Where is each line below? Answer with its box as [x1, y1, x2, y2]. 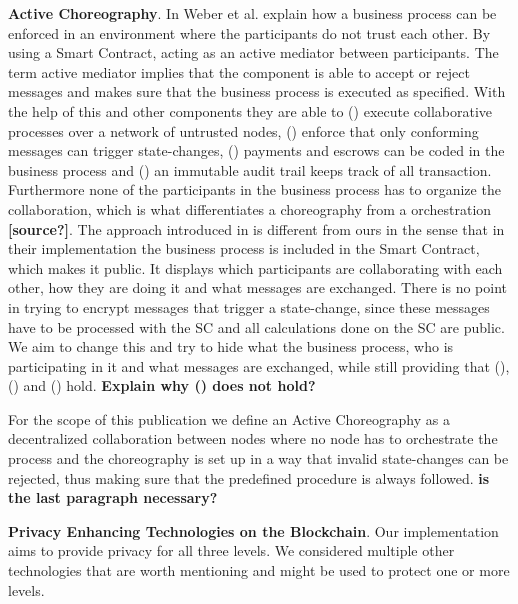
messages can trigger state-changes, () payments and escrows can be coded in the [8, 140, 505, 161]
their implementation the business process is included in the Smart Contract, [8, 238, 480, 259]
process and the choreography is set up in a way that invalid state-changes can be [8, 448, 509, 469]
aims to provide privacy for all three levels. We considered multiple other [8, 540, 455, 561]
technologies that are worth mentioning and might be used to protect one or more [8, 560, 510, 581]
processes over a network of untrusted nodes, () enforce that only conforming [8, 120, 479, 141]
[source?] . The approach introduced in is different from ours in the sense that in [8, 218, 505, 239]
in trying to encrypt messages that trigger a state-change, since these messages [8, 296, 490, 317]
